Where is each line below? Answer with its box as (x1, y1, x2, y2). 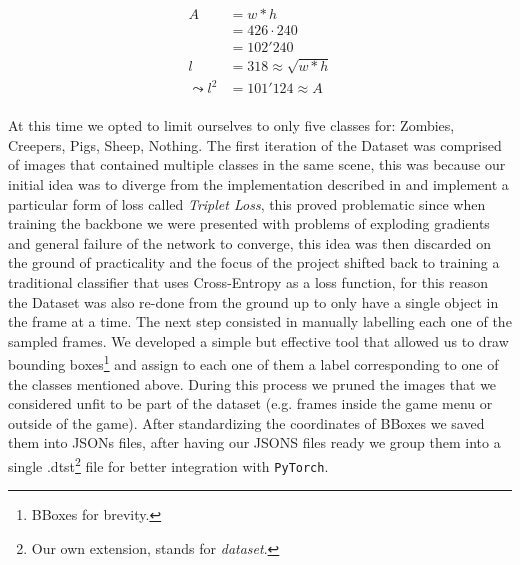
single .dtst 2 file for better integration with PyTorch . (8, 452, 329, 476)
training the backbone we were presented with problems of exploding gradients (8, 213, 490, 234)
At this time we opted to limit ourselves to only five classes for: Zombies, (8, 115, 455, 136)
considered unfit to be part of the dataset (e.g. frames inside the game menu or (8, 393, 493, 414)
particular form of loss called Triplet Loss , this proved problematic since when (8, 193, 486, 214)
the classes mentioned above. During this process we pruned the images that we (8, 373, 497, 394)
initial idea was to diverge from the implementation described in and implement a (8, 174, 509, 195)
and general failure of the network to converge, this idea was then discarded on (8, 232, 492, 253)
